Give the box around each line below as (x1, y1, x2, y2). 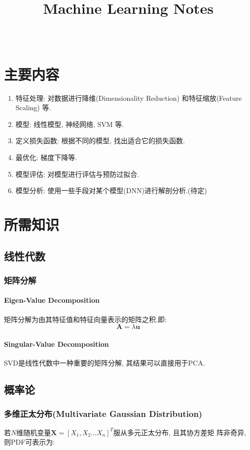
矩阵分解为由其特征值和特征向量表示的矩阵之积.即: (4, 314, 167, 324)
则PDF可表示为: (4, 437, 55, 447)
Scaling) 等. (15, 102, 51, 113)
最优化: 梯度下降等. (15, 152, 77, 163)
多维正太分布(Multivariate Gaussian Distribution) (4, 408, 203, 420)
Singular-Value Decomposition (4, 338, 109, 349)
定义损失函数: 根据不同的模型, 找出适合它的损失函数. (15, 135, 185, 146)
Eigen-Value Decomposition (4, 295, 100, 305)
